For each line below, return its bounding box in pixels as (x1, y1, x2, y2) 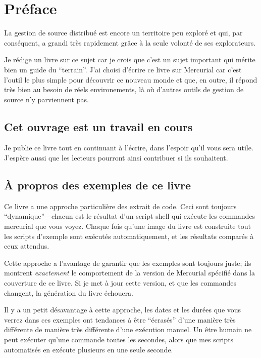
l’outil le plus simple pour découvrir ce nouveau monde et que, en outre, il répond (4, 74, 257, 85)
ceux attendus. (4, 241, 49, 251)
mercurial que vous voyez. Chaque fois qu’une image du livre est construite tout (4, 221, 251, 231)
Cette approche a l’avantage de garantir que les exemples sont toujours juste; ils (4, 257, 251, 268)
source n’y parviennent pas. (4, 94, 89, 104)
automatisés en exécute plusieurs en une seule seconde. (4, 344, 173, 354)
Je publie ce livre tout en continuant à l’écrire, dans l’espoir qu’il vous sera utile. (4, 142, 253, 153)
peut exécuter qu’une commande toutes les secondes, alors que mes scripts (4, 334, 234, 344)
